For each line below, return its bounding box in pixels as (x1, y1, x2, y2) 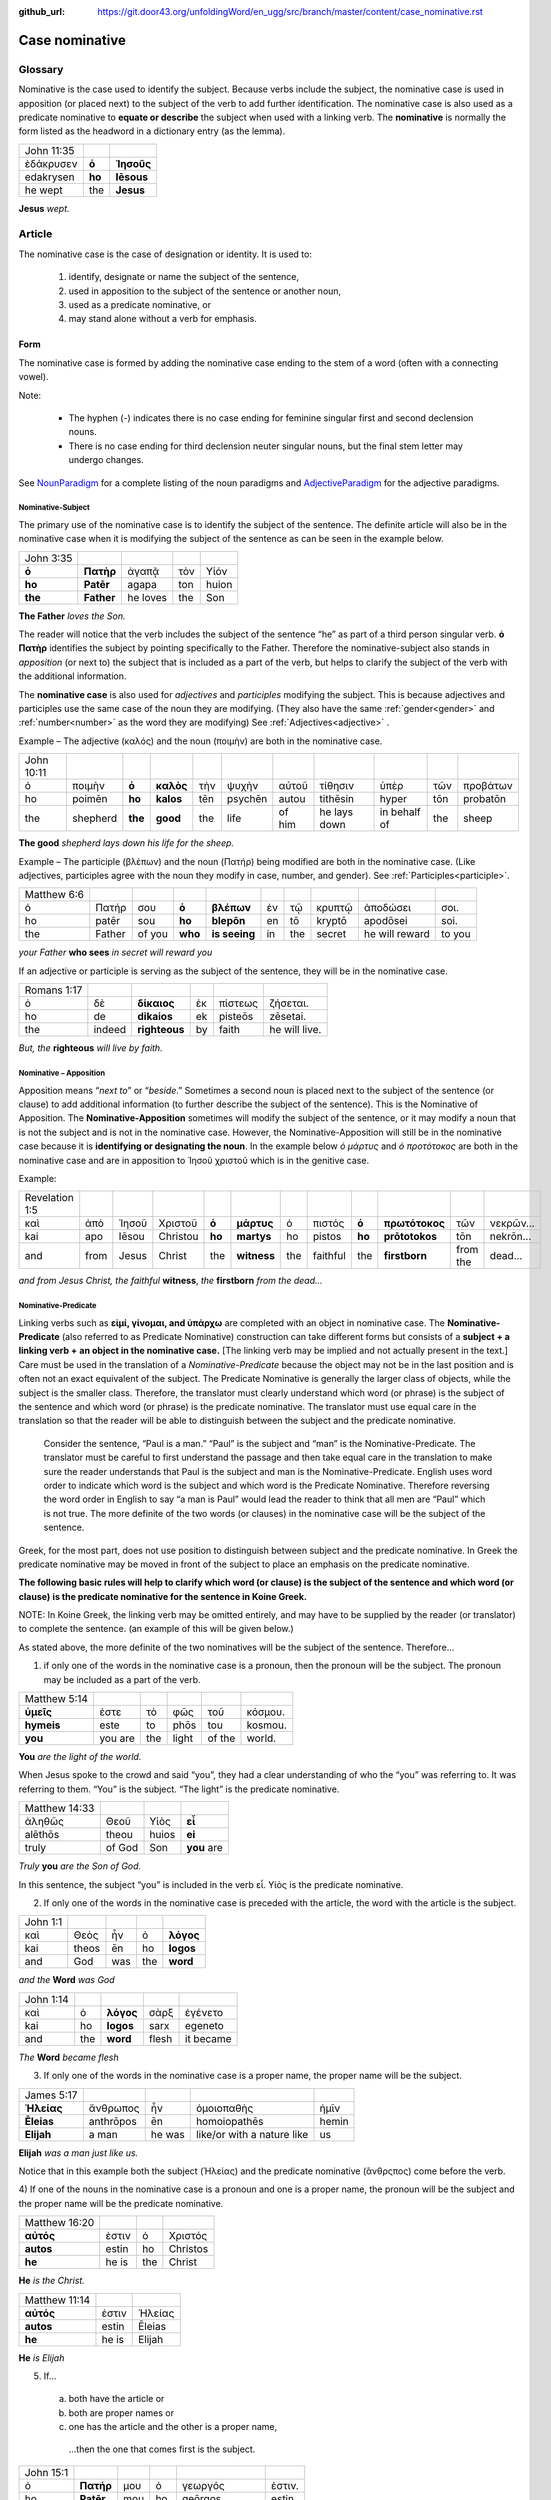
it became (185, 2031, 232, 2045)
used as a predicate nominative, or (68, 299, 212, 311)
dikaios (136, 1010, 174, 1024)
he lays (319, 805, 354, 819)
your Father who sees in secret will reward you (18, 946, 213, 959)
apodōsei (363, 914, 408, 928)
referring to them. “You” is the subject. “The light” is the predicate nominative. (18, 1783, 340, 1795)
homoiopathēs (195, 2114, 264, 2128)
